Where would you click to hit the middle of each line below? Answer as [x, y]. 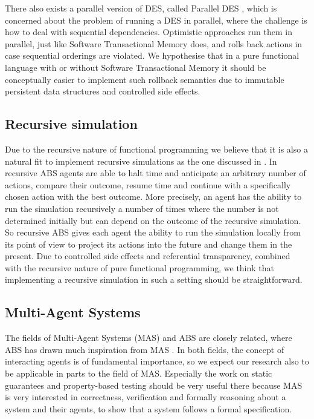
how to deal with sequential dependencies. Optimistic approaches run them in [149, 32]
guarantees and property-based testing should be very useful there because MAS [154, 385]
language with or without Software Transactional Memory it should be [136, 67]
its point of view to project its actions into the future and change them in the [149, 244]
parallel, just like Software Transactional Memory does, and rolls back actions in [154, 43]
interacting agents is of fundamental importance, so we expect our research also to [157, 361]
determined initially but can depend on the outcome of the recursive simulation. [153, 220]
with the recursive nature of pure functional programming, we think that [140, 267]
